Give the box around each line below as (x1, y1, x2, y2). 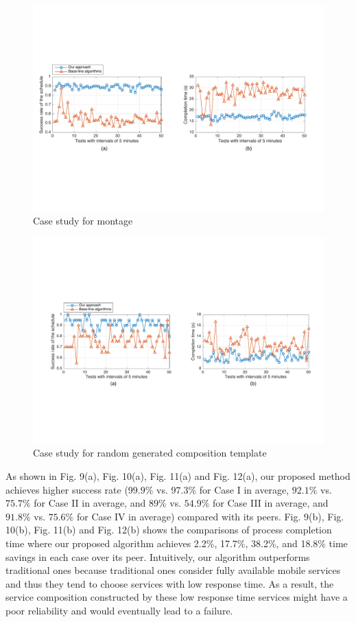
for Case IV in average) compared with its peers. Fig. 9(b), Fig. (76, 509, 344, 523)
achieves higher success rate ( (5, 482, 128, 496)
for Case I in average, (199, 482, 289, 496)
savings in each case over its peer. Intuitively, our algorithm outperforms (5, 549, 310, 564)
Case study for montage (33, 214, 133, 228)
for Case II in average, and (34, 496, 146, 510)
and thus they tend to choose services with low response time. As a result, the (5, 576, 334, 590)
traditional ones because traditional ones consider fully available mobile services (5, 563, 341, 577)
